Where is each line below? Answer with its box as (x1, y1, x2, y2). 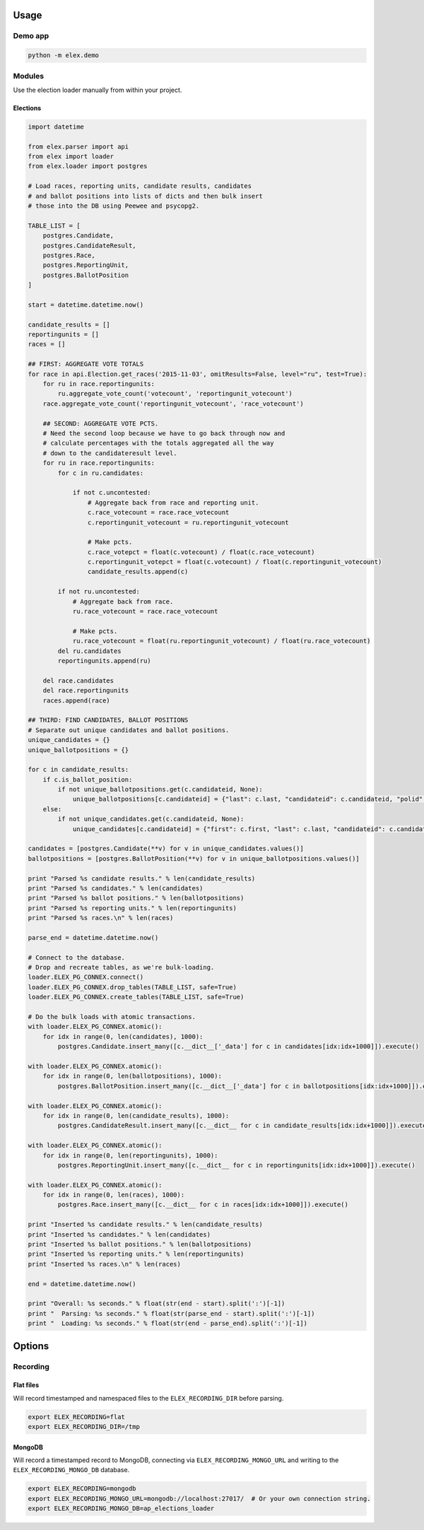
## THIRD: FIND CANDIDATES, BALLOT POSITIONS (28, 716, 189, 724)
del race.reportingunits (42, 686, 129, 695)
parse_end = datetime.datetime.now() (28, 934, 159, 941)
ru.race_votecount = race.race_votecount (72, 608, 218, 616)
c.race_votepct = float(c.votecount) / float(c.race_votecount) (87, 548, 315, 556)
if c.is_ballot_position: (42, 775, 133, 784)
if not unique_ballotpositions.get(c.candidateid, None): (57, 785, 263, 794)
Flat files (13, 1381, 40, 1389)
